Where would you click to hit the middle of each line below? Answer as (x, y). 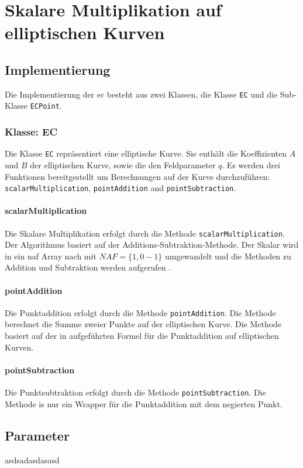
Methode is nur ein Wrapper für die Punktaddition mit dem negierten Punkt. (144, 403)
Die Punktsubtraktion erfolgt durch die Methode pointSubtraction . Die (135, 392)
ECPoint (45, 107)
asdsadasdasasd (32, 460)
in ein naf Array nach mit (51, 256)
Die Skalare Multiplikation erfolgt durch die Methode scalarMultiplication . (145, 233)
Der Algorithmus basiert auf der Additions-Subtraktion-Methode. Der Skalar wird (152, 245)
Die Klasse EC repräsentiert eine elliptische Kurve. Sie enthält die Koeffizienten (146, 153)
